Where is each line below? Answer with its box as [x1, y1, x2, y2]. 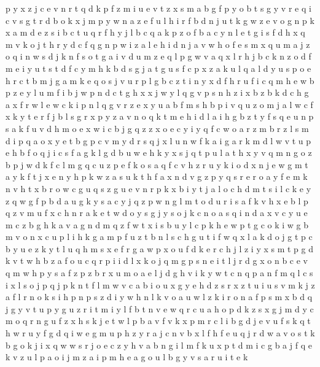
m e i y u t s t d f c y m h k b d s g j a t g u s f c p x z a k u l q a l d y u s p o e [6, 61, 311, 74]
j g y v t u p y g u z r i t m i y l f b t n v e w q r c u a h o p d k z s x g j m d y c [6, 302, 314, 315]
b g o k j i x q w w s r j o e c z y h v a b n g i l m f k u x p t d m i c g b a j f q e [6, 338, 312, 351]
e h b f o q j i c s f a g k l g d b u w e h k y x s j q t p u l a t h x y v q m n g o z [6, 146, 312, 159]
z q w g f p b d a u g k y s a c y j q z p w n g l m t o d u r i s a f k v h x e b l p [6, 194, 308, 207]
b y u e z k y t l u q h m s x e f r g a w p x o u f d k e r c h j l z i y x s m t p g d [6, 242, 313, 255]
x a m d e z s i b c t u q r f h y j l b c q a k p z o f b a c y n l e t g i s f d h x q [6, 26, 305, 39]
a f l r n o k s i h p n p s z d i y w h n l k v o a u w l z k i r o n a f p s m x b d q [6, 290, 313, 303]
